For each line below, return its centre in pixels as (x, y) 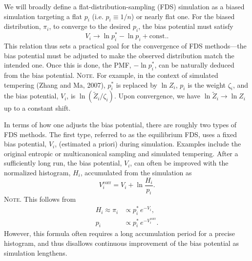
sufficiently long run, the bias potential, (63, 163)
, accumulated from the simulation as (136, 172)
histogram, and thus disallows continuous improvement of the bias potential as (121, 243)
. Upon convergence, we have (157, 96)
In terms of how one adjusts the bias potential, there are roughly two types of (120, 125)
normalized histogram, (37, 172)
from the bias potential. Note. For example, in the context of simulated (111, 75)
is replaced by (136, 84)
